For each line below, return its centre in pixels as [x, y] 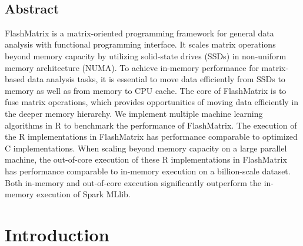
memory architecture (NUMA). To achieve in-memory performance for [132, 67]
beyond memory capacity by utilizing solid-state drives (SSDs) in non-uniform [146, 56]
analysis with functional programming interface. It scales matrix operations [140, 44]
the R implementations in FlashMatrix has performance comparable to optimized [151, 137]
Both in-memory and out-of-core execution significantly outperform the [133, 182]
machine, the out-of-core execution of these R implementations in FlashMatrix [146, 159]
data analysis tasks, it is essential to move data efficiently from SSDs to [156, 79]
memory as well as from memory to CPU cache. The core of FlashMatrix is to [146, 90]
